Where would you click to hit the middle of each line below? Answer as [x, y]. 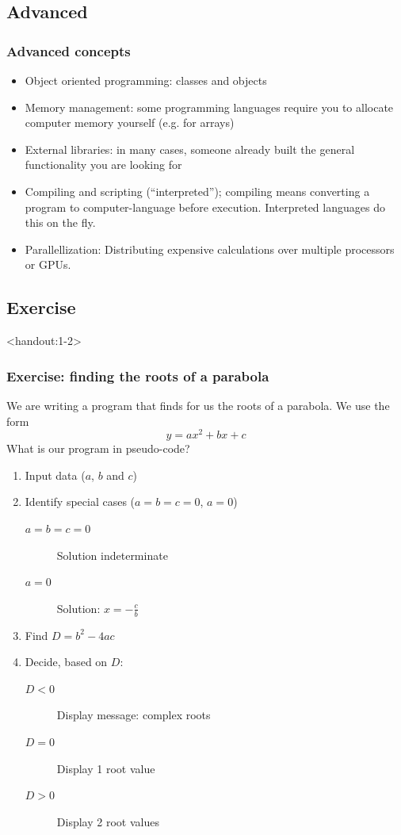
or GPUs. [48, 264]
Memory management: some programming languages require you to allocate [209, 107]
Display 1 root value [106, 768]
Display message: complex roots [134, 715]
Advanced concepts [69, 50]
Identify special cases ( [80, 502]
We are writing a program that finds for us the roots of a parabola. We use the [198, 405]
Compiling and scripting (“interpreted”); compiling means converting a [197, 191]
